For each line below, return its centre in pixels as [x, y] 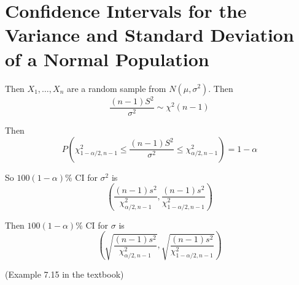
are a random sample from [116, 88]
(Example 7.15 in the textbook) [64, 274]
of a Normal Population [107, 59]
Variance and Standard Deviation [149, 35]
